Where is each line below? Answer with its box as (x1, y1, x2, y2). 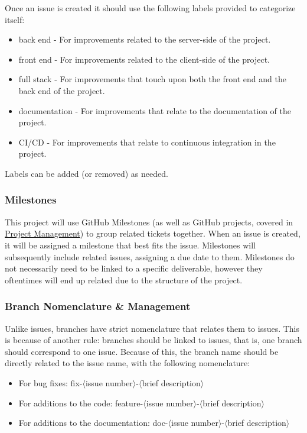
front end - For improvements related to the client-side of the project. (18, 53, 270, 65)
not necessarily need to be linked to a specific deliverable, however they (5, 262, 263, 274)
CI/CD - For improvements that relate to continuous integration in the (18, 135, 276, 148)
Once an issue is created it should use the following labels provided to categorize (5, 2, 296, 14)
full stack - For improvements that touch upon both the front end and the (18, 73, 286, 85)
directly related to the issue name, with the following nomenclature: (5, 357, 250, 369)
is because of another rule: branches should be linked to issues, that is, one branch (5, 334, 302, 346)
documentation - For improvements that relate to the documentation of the (18, 104, 292, 117)
